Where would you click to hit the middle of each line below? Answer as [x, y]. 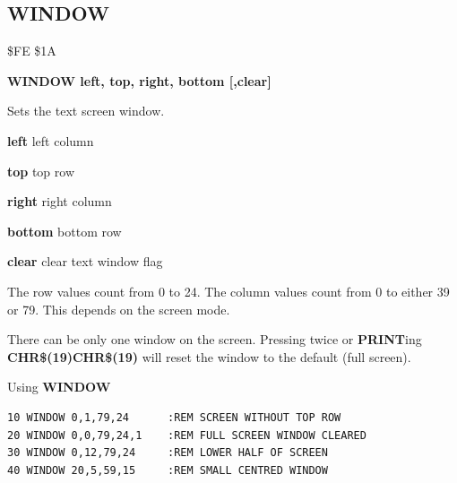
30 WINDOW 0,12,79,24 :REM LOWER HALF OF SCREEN [168, 453]
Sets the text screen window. [86, 111]
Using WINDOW [59, 387]
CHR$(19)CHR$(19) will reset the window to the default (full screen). [209, 356]
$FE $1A [32, 51]
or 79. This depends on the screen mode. [119, 309]
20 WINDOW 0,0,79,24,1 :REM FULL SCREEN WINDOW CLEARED [187, 435]
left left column [51, 140]
